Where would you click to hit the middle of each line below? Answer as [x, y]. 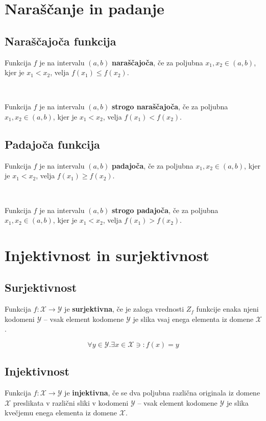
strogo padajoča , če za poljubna [165, 210]
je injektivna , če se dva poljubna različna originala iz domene [162, 393]
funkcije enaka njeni [227, 309]
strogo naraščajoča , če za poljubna [170, 107]
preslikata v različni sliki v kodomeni [71, 402]
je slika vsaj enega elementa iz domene [193, 319]
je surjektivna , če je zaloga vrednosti [124, 309]
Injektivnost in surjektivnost [107, 255]
